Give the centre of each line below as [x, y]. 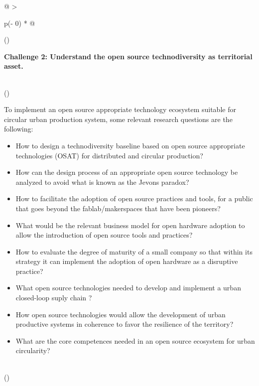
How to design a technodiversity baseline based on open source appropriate [130, 145]
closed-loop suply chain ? [54, 298]
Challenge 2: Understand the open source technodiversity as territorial [128, 56]
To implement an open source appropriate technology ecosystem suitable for [120, 109]
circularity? [33, 350]
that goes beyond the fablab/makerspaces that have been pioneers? [118, 208]
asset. [14, 66]
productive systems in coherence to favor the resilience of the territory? [125, 324]
